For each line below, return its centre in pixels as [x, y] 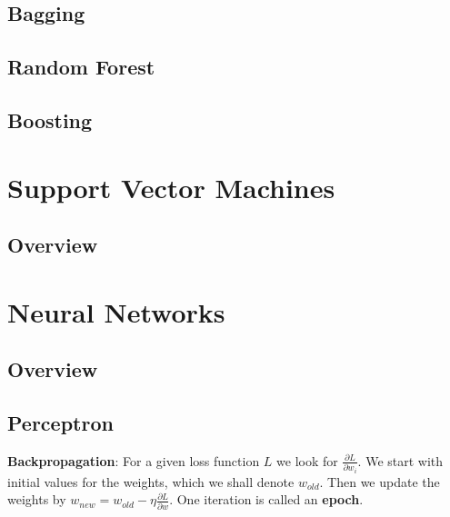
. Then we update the [380, 481]
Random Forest [81, 67]
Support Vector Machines [171, 187]
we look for [307, 460]
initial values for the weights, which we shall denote [151, 481]
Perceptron [60, 423]
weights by [37, 499]
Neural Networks [116, 311]
